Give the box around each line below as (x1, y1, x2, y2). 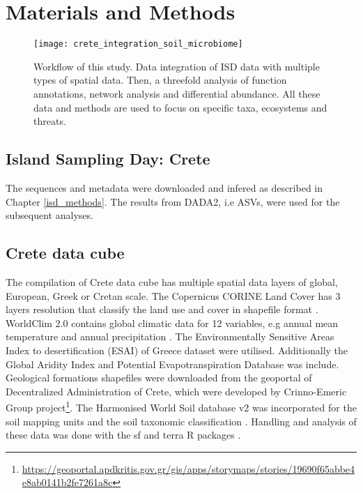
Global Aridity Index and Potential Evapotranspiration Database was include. (6, 356, 339, 371)
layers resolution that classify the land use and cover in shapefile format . (6, 302, 318, 317)
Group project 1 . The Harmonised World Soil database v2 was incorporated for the (6, 398, 357, 414)
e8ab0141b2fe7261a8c (22, 475, 113, 490)
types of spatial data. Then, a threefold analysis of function (33, 73, 287, 87)
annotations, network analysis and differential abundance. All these (33, 86, 320, 100)
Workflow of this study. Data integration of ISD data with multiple (33, 59, 320, 73)
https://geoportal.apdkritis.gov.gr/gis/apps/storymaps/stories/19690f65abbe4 (22, 461, 355, 476)
